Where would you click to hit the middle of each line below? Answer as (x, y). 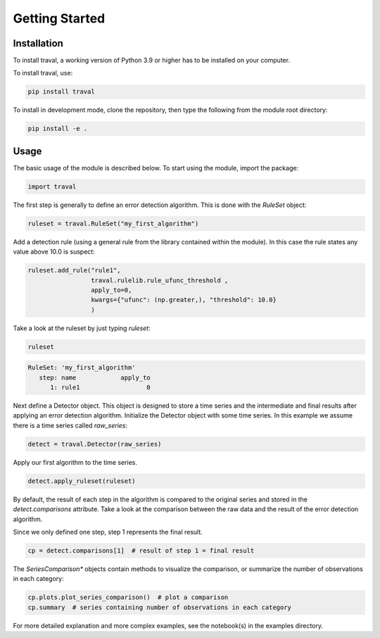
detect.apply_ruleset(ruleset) (82, 481)
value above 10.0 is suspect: (54, 252)
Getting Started (59, 18)
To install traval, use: (43, 73)
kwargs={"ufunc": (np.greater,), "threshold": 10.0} (184, 300)
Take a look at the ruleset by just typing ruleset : (82, 328)
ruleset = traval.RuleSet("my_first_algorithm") (113, 223)
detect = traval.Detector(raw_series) (95, 444)
